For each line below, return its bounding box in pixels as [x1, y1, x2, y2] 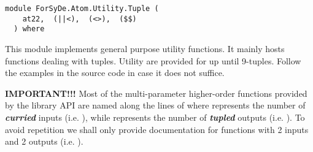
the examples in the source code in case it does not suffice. [5, 66, 225, 79]
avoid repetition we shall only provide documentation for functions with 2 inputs [5, 123, 309, 135]
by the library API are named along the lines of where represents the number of [5, 99, 306, 112]
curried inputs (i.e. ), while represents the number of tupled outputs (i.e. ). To [5, 110, 305, 123]
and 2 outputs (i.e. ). [5, 135, 83, 148]
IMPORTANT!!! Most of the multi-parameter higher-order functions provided [5, 86, 307, 99]
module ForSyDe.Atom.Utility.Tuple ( [5, 4, 159, 13]
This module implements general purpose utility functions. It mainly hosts [5, 42, 285, 55]
